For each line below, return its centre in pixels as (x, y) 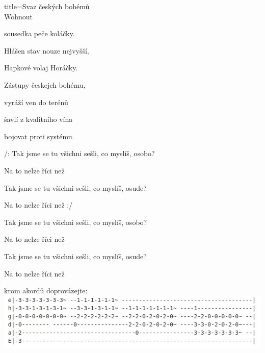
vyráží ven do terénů (36, 102)
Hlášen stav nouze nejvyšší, (47, 50)
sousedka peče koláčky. (39, 33)
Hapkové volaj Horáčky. (41, 68)
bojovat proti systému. (39, 136)
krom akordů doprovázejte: (46, 291)
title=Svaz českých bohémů (47, 6)
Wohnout (19, 16)
